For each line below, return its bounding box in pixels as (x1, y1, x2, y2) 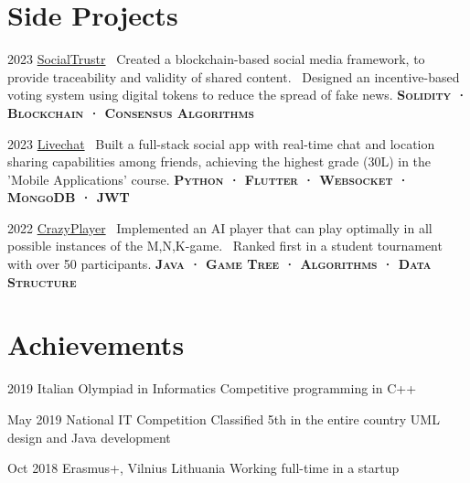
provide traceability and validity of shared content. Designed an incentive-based (7, 67, 460, 86)
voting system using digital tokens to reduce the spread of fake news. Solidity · (7, 85, 467, 104)
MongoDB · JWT (7, 188, 130, 207)
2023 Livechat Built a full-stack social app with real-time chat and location (7, 134, 435, 153)
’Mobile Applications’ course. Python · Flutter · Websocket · (7, 169, 410, 188)
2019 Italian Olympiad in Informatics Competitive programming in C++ (7, 379, 417, 398)
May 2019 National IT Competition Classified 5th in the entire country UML (7, 409, 440, 428)
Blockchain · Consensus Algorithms (7, 102, 254, 122)
